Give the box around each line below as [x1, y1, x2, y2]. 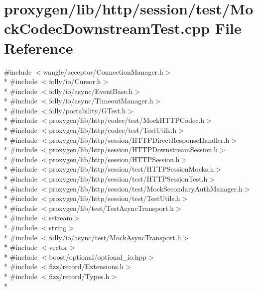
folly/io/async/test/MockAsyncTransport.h [49, 232, 181, 242]
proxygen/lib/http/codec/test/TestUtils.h [49, 125, 177, 135]
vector [49, 242, 68, 252]
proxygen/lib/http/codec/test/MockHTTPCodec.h [49, 115, 205, 125]
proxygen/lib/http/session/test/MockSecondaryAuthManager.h [49, 183, 243, 194]
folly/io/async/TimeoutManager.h [49, 96, 153, 106]
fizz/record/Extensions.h [49, 261, 124, 272]
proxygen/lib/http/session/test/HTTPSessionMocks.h [49, 164, 214, 174]
